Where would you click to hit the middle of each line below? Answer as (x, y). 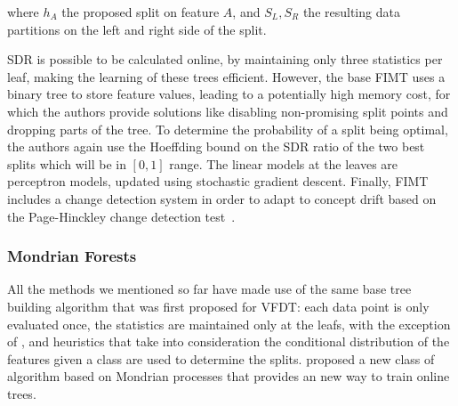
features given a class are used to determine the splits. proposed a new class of (221, 358)
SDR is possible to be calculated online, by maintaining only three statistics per (225, 59)
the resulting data (351, 12)
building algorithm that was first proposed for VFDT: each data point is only (218, 306)
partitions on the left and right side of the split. (137, 29)
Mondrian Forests (72, 256)
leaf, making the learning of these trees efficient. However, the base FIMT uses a (226, 76)
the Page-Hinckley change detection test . (121, 216)
